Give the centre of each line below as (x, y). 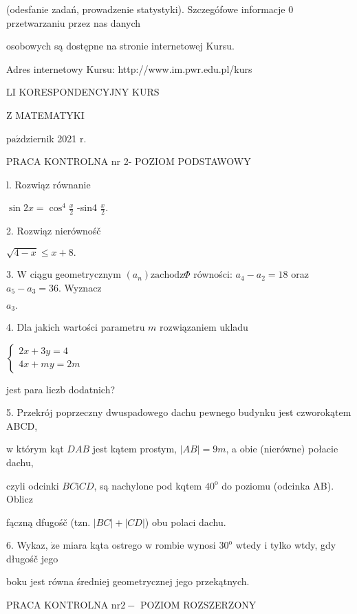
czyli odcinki (33, 485)
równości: (213, 274)
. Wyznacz (80, 287)
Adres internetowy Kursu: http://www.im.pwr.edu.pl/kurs (129, 68)
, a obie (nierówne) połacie (282, 449)
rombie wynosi (185, 545)
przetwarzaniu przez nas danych (74, 22)
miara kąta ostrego (102, 545)
